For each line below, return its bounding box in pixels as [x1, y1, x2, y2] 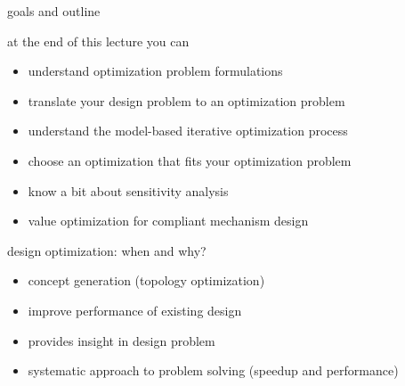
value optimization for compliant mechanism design [28, 211, 309, 230]
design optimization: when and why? [7, 241, 207, 259]
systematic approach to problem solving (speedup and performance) [28, 361, 399, 380]
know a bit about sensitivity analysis [28, 181, 229, 200]
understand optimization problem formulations [28, 62, 283, 80]
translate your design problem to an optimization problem [28, 91, 345, 110]
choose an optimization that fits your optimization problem [28, 151, 352, 169]
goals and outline [7, 2, 101, 20]
